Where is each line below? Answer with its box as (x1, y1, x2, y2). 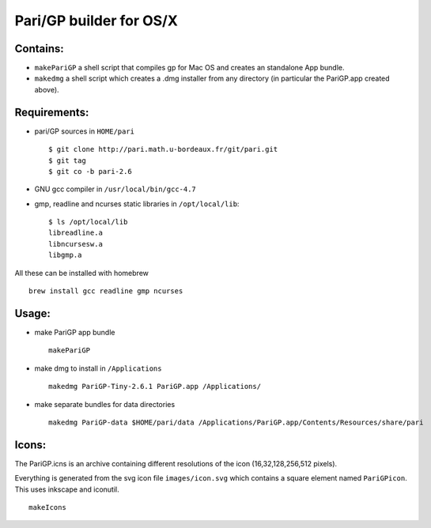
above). (34, 85, 59, 94)
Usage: (14, 307, 51, 320)
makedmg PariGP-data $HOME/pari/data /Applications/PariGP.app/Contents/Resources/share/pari (48, 417, 424, 427)
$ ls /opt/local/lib (48, 217, 128, 227)
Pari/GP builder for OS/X (14, 12, 178, 29)
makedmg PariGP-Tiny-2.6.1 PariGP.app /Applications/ (48, 382, 261, 391)
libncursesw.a (48, 239, 103, 248)
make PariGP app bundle (34, 327, 115, 337)
